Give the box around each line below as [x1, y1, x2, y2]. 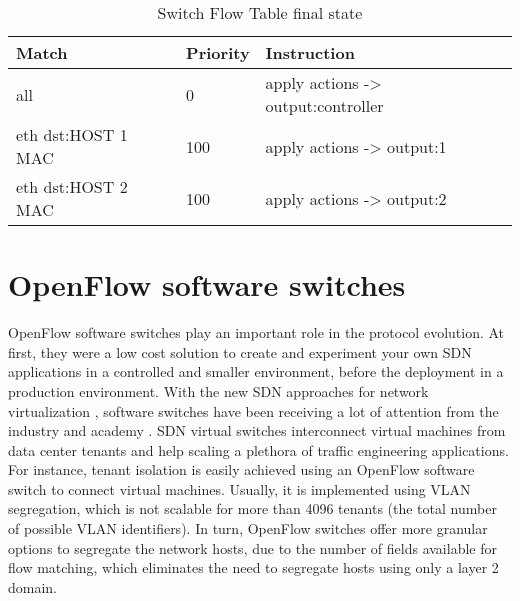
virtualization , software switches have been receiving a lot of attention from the [8, 400, 499, 421]
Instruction [265, 41, 355, 64]
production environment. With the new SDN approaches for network [8, 380, 429, 401]
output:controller [265, 94, 384, 117]
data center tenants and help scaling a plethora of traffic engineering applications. [8, 439, 509, 460]
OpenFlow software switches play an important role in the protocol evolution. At [8, 322, 505, 343]
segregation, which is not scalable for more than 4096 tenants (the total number [8, 498, 497, 519]
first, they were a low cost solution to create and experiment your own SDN [8, 341, 472, 362]
